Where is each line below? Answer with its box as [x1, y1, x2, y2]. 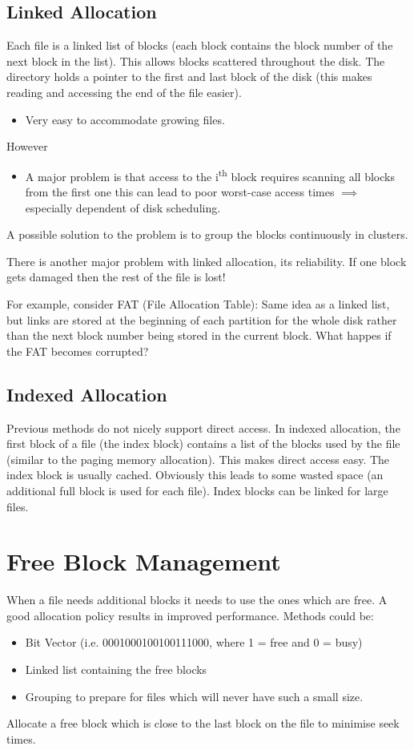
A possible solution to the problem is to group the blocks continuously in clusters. [6, 226, 408, 243]
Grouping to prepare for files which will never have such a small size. [25, 687, 364, 704]
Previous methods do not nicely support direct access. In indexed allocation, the [6, 419, 400, 436]
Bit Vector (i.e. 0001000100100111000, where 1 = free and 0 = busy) [25, 634, 363, 651]
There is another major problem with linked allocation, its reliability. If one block [6, 252, 407, 269]
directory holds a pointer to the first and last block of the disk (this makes [6, 68, 372, 85]
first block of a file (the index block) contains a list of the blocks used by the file [6, 435, 400, 452]
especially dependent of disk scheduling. [25, 199, 221, 216]
